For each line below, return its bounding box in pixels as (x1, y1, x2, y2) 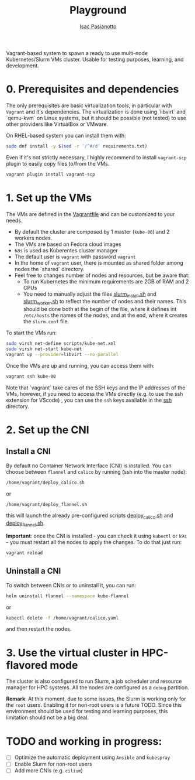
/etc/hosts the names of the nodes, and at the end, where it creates (23, 312, 188, 319)
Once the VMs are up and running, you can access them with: (6, 362, 155, 369)
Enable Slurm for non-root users (14, 761, 92, 768)
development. (6, 62, 39, 69)
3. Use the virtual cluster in (6, 646, 140, 659)
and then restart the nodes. (6, 625, 72, 632)
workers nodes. (14, 234, 53, 241)
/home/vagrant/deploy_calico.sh (6, 480, 85, 485)
